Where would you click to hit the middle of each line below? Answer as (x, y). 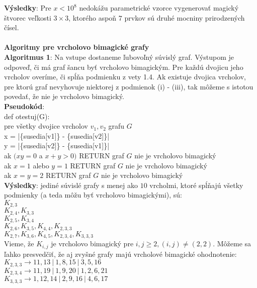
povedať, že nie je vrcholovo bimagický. (64, 96)
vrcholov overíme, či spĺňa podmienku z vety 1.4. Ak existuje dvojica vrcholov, (125, 77)
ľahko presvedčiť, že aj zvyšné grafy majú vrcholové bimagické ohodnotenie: (120, 254)
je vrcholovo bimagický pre (92, 244)
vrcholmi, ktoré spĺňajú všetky (196, 185)
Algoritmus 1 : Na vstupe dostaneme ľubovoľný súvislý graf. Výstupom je (119, 57)
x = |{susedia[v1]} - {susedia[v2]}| (57, 135)
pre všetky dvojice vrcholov (46, 126)
